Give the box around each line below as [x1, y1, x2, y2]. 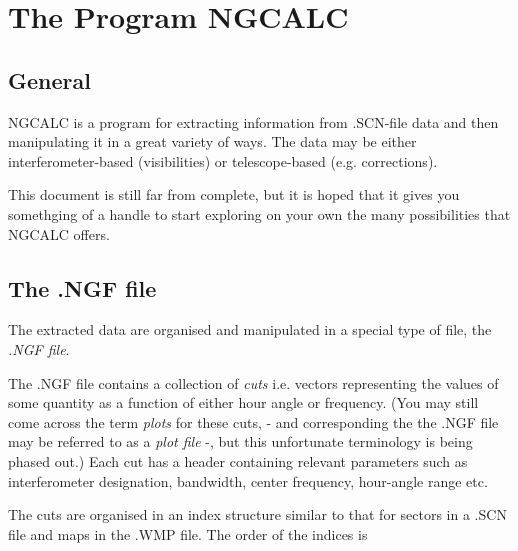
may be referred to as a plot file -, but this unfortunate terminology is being [8, 431, 473, 452]
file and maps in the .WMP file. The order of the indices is [8, 523, 368, 544]
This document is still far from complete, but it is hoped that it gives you [8, 184, 460, 205]
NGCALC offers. [8, 223, 110, 244]
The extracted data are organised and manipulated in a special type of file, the [8, 319, 492, 340]
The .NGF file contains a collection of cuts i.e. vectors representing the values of [8, 372, 499, 393]
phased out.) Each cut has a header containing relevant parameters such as [8, 450, 468, 471]
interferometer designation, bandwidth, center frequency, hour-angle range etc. [8, 470, 488, 491]
